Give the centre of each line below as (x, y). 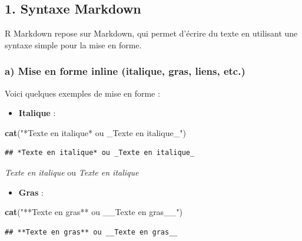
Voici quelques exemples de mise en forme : (82, 93)
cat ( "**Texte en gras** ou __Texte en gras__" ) (94, 212)
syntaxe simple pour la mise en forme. (73, 44)
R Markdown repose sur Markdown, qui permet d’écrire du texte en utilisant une (151, 33)
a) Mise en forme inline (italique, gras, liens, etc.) (125, 71)
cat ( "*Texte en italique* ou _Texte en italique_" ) (95, 132)
